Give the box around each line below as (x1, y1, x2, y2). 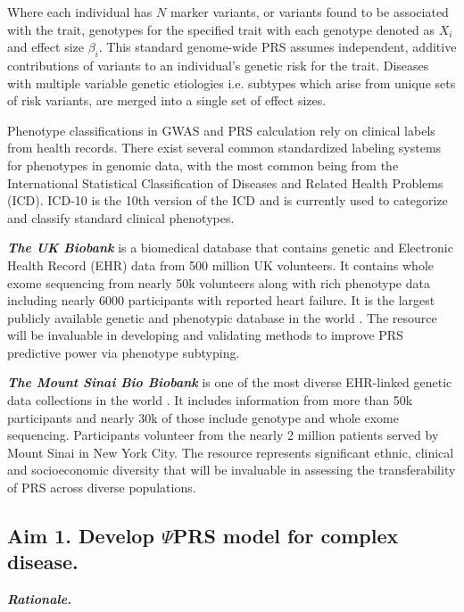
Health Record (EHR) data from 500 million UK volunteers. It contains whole (7, 255, 435, 274)
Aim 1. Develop (7, 522, 154, 550)
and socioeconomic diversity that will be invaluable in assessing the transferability (7, 460, 456, 479)
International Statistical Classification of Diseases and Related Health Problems (7, 173, 443, 192)
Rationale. (7, 590, 72, 608)
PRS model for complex (172, 522, 399, 550)
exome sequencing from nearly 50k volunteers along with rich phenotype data (7, 273, 430, 292)
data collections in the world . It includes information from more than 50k (7, 391, 413, 409)
